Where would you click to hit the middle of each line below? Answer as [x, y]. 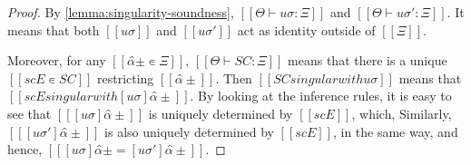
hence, [25, 149]
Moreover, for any [57, 60]
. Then [234, 78]
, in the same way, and [395, 131]
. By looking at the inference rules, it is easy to [321, 96]
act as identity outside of [306, 29]
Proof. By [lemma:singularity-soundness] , [121, 12]
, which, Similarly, [402, 113]
